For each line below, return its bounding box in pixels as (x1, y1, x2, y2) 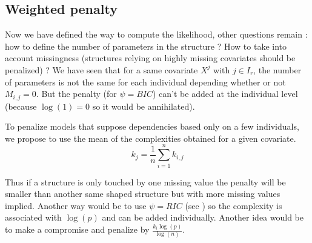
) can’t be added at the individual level (153, 87, 298, 100)
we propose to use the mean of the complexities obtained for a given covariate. (5, 131, 296, 144)
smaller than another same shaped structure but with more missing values (5, 187, 280, 200)
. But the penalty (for (36, 87, 117, 100)
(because (5, 99, 37, 112)
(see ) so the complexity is (185, 199, 282, 211)
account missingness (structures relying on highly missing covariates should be (5, 52, 296, 64)
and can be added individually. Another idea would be (102, 211, 304, 224)
